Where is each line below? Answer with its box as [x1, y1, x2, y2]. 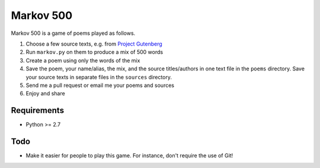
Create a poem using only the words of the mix [25, 57, 140, 64]
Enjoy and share [25, 90, 65, 97]
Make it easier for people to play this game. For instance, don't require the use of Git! [25, 152, 233, 159]
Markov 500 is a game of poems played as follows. [11, 30, 136, 37]
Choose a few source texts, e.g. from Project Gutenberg [25, 40, 162, 47]
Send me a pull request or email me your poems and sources [25, 82, 175, 89]
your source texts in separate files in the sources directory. [25, 73, 172, 80]
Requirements [11, 105, 65, 115]
